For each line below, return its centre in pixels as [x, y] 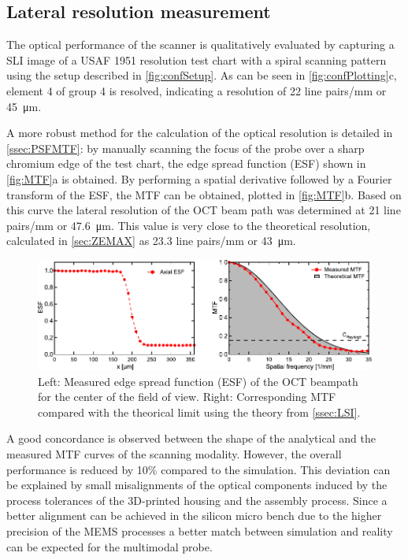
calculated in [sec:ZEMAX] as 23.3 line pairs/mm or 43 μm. [151, 241]
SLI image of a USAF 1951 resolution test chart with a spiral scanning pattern [197, 59]
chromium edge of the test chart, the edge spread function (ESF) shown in [186, 163]
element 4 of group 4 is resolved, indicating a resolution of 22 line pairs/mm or [197, 90]
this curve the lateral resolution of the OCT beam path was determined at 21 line [204, 210]
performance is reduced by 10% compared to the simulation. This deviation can [198, 469]
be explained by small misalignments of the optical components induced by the [197, 485]
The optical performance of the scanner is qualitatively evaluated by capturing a [200, 45]
